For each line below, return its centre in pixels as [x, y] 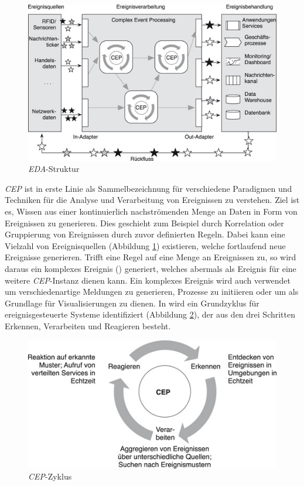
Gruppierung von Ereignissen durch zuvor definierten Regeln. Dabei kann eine [145, 234]
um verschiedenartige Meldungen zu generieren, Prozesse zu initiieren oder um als [152, 292]
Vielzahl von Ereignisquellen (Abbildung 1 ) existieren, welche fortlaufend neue [145, 245]
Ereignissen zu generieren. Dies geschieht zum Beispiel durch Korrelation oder [144, 223]
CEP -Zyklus [50, 476]
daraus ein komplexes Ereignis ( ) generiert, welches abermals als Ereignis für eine [151, 268]
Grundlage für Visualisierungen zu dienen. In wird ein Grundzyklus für [132, 303]
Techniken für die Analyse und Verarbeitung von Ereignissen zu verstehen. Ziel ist [152, 200]
